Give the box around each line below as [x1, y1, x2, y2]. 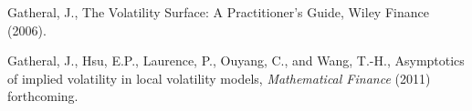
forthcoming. [7, 86, 79, 106]
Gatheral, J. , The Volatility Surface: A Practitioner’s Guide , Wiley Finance [7, 3, 429, 21]
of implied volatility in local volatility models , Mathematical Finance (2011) [7, 68, 431, 87]
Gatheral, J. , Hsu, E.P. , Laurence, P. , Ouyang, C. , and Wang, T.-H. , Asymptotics [7, 51, 465, 70]
